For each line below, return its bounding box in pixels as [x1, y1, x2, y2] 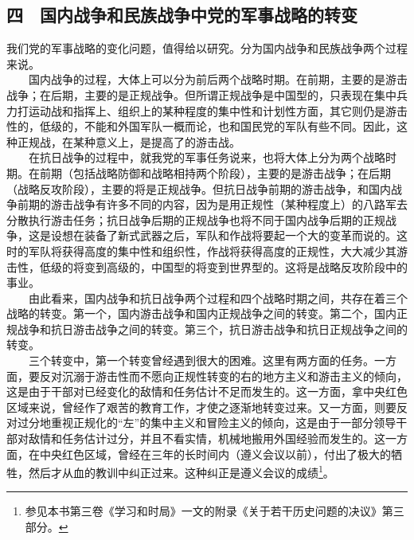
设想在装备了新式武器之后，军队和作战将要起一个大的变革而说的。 [50, 227, 396, 244]
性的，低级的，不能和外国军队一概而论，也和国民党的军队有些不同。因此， [6, 118, 396, 135]
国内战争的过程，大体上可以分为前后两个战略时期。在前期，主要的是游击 [28, 71, 408, 88]
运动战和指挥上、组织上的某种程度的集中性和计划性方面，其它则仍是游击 [28, 102, 408, 119]
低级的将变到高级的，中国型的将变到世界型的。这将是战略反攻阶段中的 [39, 258, 408, 275]
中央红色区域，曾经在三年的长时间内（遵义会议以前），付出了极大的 [39, 445, 391, 462]
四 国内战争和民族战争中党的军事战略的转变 [6, 2, 357, 27]
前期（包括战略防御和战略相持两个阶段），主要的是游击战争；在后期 [39, 164, 391, 181]
